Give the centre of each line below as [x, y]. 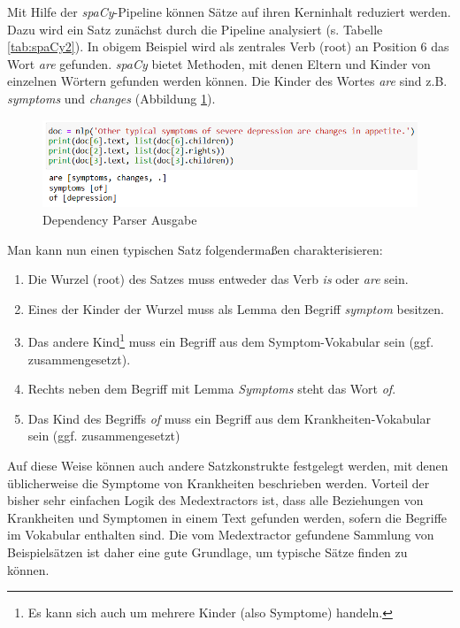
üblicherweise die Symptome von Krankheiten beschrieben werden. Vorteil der [218, 482]
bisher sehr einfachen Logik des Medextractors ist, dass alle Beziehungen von [215, 500]
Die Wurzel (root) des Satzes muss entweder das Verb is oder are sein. [218, 279]
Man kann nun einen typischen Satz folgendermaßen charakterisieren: [195, 249]
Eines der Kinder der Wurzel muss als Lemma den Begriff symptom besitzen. [236, 308]
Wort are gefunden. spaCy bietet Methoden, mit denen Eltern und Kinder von [219, 63]
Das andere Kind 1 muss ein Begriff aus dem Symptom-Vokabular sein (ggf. [231, 340]
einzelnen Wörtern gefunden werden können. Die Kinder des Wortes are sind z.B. [227, 81]
